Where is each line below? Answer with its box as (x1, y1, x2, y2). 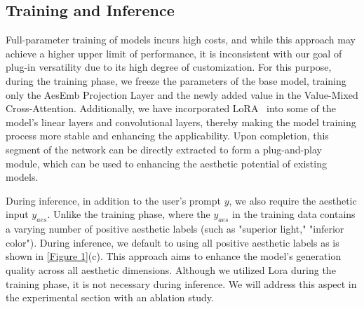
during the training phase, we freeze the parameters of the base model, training (6, 73, 346, 88)
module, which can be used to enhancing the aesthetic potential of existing (6, 156, 327, 170)
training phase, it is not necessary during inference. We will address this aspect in (6, 276, 357, 291)
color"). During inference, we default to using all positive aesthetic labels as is (6, 235, 339, 249)
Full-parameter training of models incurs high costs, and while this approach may (6, 32, 356, 47)
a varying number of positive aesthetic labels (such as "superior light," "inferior (6, 221, 344, 236)
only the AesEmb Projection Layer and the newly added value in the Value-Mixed (6, 87, 358, 102)
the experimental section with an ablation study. (6, 290, 214, 305)
